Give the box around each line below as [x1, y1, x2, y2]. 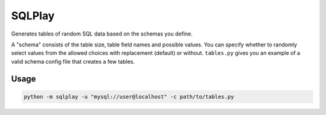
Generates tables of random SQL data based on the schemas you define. [11, 30, 193, 37]
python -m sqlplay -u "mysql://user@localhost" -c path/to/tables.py [24, 93, 234, 100]
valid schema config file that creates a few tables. [11, 58, 135, 65]
